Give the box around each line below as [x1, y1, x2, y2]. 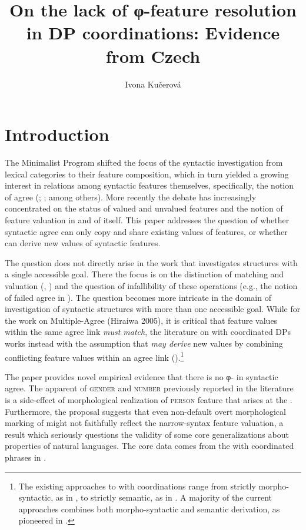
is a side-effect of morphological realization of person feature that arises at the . [5, 393, 292, 405]
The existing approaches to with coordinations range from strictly [18, 479, 256, 492]
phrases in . [5, 451, 46, 463]
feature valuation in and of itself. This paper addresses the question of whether [5, 214, 290, 226]
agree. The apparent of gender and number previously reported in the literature [5, 382, 294, 394]
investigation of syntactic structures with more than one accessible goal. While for [5, 303, 301, 315]
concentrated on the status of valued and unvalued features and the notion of [5, 202, 283, 214]
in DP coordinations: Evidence [26, 21, 280, 45]
